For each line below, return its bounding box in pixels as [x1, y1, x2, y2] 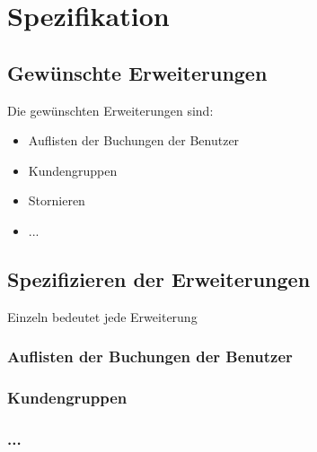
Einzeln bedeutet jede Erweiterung [7, 307, 198, 326]
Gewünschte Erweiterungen [7, 58, 268, 86]
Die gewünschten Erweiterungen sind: [7, 100, 214, 119]
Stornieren [28, 191, 85, 210]
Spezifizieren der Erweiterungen [7, 265, 311, 292]
